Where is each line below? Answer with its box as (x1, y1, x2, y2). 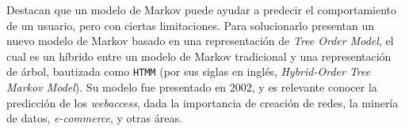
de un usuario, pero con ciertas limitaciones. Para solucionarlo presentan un (6, 17, 375, 33)
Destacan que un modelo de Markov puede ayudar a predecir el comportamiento (6, 2, 397, 17)
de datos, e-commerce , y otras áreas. (6, 110, 182, 126)
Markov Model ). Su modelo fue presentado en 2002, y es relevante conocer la (6, 79, 377, 95)
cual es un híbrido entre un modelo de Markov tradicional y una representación (6, 47, 392, 64)
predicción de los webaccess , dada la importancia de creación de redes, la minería (6, 94, 399, 110)
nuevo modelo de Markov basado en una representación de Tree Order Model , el (6, 32, 394, 49)
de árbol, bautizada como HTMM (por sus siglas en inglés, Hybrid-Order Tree (6, 63, 371, 80)
